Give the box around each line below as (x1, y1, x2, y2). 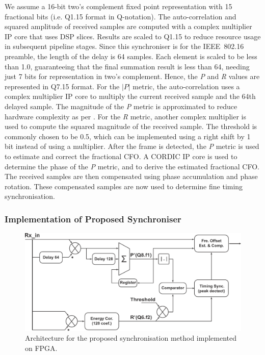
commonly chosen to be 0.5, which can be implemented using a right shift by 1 (5, 131, 251, 141)
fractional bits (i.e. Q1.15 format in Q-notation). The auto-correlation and (5, 11, 236, 21)
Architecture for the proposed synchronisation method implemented (25, 333, 237, 343)
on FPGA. (25, 342, 58, 353)
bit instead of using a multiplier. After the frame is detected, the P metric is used (5, 141, 259, 151)
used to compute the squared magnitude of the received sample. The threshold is (5, 121, 257, 132)
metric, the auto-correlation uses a (132, 81, 240, 91)
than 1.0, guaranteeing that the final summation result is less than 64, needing (5, 61, 250, 71)
